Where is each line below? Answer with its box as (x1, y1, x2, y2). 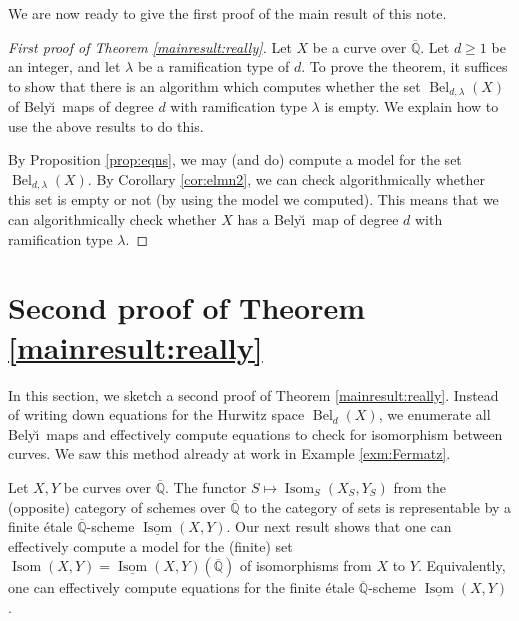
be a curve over (312, 36, 407, 57)
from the (393, 476, 447, 497)
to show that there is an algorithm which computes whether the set (8, 75, 421, 96)
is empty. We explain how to (324, 96, 499, 117)
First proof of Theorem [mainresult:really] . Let (8, 36, 292, 57)
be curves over (63, 476, 151, 497)
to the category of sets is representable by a (244, 496, 512, 517)
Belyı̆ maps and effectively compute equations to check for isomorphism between (8, 423, 503, 444)
